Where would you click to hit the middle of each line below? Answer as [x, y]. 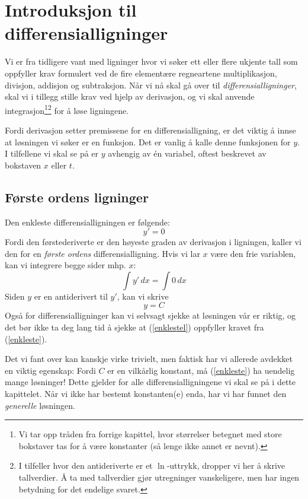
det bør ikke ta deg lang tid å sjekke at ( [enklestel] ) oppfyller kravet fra [134, 327]
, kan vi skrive [143, 296]
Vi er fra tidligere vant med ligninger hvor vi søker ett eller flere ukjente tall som [151, 61]
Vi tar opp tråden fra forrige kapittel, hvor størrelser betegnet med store [150, 434]
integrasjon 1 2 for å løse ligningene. [67, 109]
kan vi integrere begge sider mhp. [65, 265]
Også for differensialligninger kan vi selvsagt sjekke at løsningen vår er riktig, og [150, 315]
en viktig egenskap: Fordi [50, 370]
